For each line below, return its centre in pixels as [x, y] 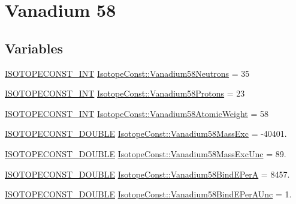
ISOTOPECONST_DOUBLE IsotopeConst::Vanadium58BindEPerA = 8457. [147, 174]
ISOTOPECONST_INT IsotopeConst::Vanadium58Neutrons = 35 [127, 73]
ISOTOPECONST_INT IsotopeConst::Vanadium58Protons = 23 [125, 93]
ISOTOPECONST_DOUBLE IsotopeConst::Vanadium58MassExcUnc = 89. [146, 153]
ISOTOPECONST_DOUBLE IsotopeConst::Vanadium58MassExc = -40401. [146, 133]
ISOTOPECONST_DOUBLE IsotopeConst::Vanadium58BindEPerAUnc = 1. [148, 194]
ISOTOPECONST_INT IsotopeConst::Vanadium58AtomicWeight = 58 [137, 113]
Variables [34, 48]
